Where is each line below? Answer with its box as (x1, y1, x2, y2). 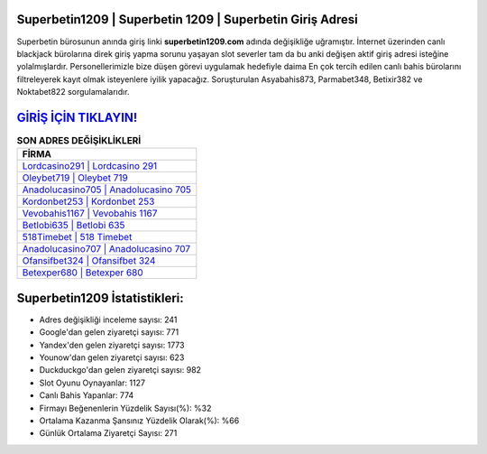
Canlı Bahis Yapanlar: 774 (39, 390, 134, 401)
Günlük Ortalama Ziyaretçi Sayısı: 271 (39, 428, 178, 439)
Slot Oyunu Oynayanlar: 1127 (39, 377, 146, 388)
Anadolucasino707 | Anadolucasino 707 (22, 243, 191, 255)
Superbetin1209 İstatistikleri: (16, 290, 184, 306)
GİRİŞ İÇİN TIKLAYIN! (16, 109, 138, 125)
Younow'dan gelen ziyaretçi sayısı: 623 (39, 352, 185, 363)
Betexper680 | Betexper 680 (22, 266, 143, 279)
